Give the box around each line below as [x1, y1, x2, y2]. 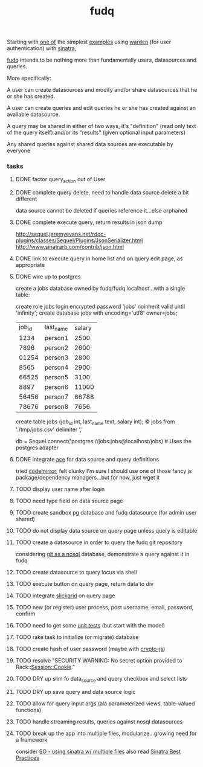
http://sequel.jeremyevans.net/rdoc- [15, 231, 106, 238]
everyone [7, 147, 31, 155]
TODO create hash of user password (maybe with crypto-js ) [15, 645, 166, 653]
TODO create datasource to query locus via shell [15, 569, 137, 576]
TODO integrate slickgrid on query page [15, 592, 115, 599]
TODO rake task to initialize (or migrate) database [15, 634, 139, 641]
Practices [15, 754, 40, 762]
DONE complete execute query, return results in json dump [15, 219, 163, 226]
